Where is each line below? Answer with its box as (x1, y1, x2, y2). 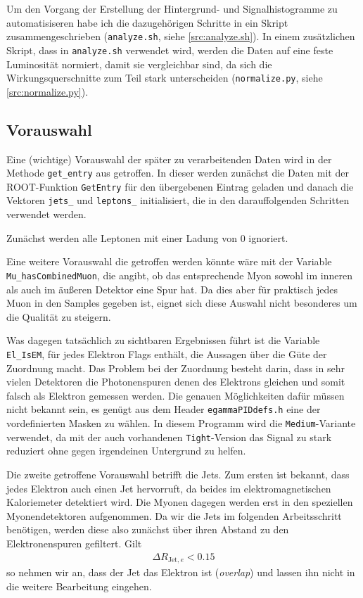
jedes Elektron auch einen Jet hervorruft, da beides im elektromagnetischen (6, 481, 331, 495)
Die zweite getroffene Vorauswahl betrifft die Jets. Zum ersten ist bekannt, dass (6, 466, 350, 481)
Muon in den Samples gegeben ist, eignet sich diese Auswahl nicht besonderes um (6, 295, 357, 310)
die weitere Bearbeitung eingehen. (6, 578, 152, 593)
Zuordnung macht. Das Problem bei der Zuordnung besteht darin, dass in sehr (6, 360, 345, 375)
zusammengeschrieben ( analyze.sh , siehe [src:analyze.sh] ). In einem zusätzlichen (6, 29, 355, 44)
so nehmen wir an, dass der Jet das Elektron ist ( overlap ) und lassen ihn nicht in (6, 564, 355, 579)
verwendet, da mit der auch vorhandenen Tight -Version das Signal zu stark (6, 429, 332, 444)
